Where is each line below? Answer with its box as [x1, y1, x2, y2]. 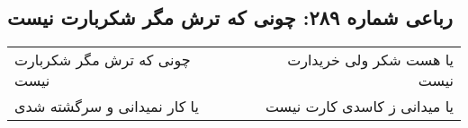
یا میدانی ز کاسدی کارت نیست [265, 96, 454, 117]
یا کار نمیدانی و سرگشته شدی [14, 96, 199, 117]
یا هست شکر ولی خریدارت [287, 49, 454, 71]
